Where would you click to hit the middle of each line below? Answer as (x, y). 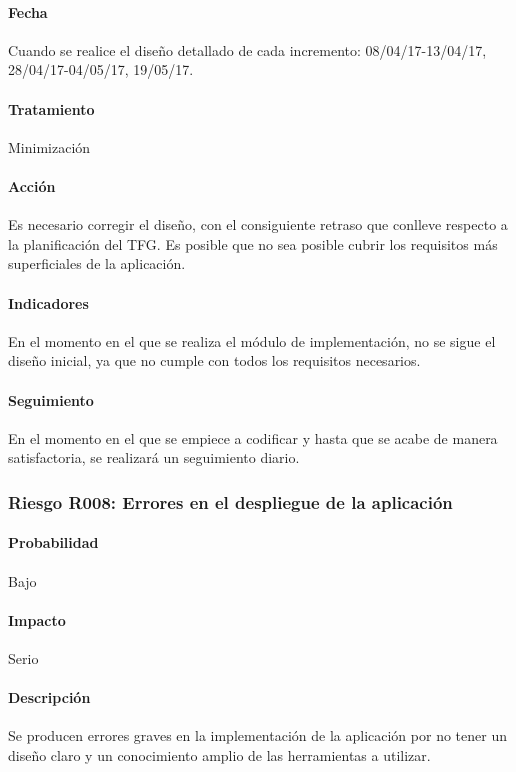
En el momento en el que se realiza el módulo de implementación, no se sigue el (252, 340)
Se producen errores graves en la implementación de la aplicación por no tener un (257, 735)
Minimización (49, 146)
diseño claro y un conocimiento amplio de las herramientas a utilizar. (219, 754)
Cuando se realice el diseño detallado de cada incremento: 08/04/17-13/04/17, (247, 49)
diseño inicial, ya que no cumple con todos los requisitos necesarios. (214, 360)
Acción (32, 185)
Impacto (37, 619)
